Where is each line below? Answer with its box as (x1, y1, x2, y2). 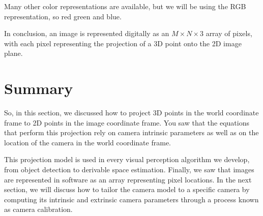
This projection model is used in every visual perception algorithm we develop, (4, 154, 250, 165)
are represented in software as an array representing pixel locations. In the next (4, 174, 252, 184)
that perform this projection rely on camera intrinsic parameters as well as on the (4, 127, 259, 138)
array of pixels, (206, 28, 252, 39)
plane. (4, 48, 23, 58)
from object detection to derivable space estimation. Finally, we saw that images (4, 164, 254, 175)
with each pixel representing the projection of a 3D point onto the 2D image (4, 38, 242, 48)
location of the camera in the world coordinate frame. (4, 137, 171, 147)
